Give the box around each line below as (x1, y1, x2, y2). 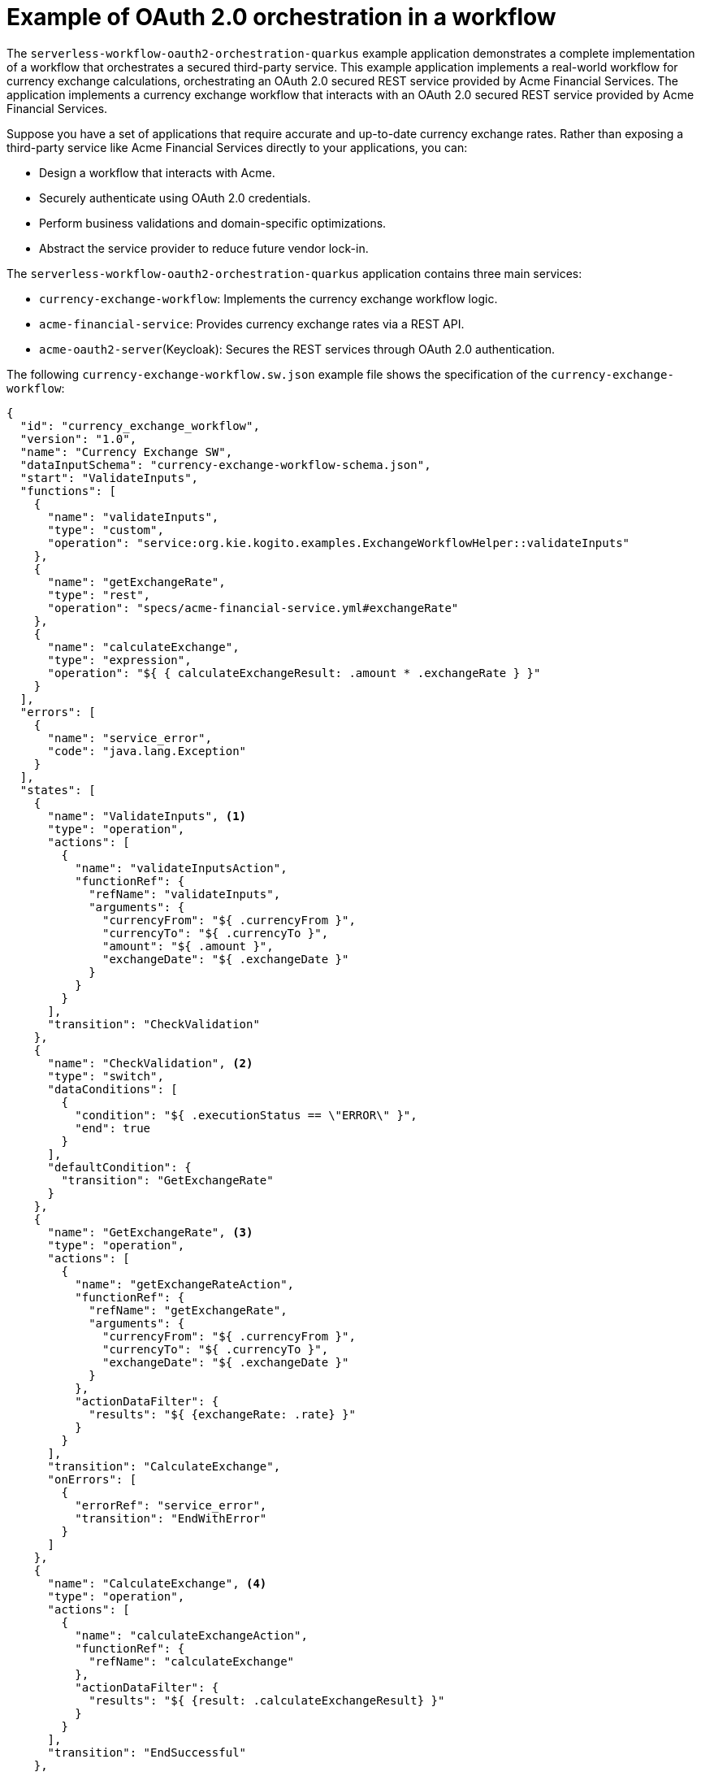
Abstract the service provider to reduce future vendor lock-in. (39, 241, 369, 255)
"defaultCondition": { (47, 1160, 192, 1174)
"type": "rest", (47, 588, 151, 602)
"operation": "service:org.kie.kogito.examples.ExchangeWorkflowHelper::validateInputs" (47, 536, 630, 549)
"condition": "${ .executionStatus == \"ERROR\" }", (75, 1108, 418, 1122)
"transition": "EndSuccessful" (47, 1745, 247, 1759)
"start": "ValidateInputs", (19, 471, 199, 484)
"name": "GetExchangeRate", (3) (47, 1225, 253, 1239)
